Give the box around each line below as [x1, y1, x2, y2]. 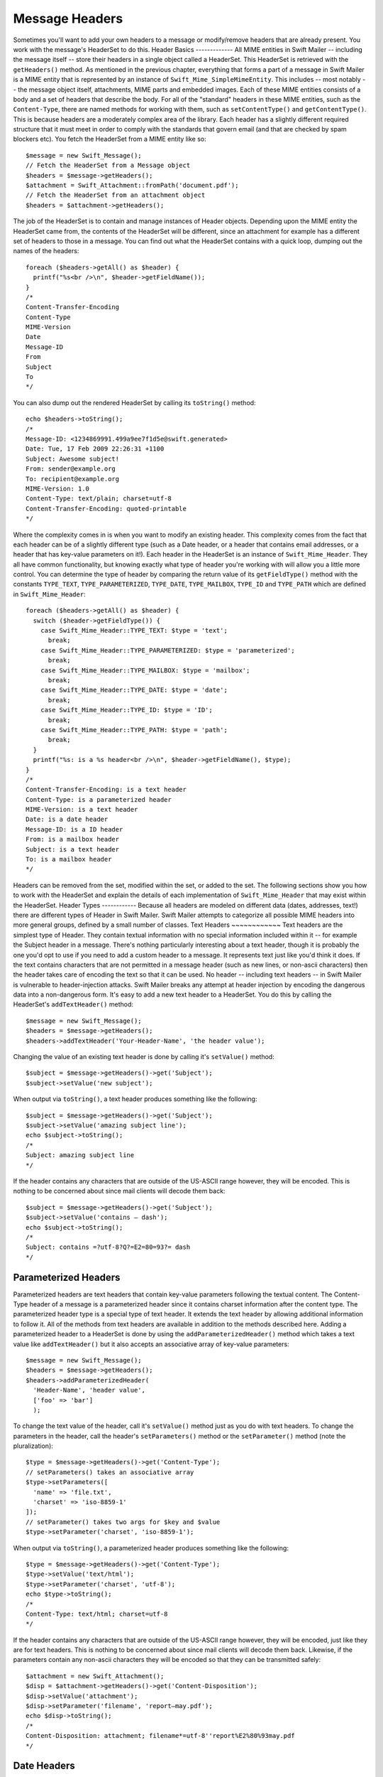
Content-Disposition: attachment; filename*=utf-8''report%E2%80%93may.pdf [26, 1732, 295, 1740]
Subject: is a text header [26, 845, 120, 853]
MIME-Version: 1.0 [26, 484, 90, 493]
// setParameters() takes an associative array [26, 1468, 194, 1476]
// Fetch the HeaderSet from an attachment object [26, 191, 206, 199]
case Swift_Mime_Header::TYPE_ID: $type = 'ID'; [40, 706, 213, 714]
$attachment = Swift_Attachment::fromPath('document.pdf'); [26, 181, 239, 190]
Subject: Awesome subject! [26, 455, 120, 463]
